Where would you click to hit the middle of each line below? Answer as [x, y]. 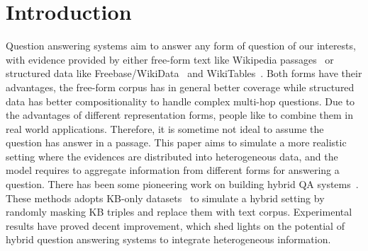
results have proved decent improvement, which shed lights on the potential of [175, 225]
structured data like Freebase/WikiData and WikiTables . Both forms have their [184, 73]
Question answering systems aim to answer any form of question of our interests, [181, 46]
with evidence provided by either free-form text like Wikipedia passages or [170, 59]
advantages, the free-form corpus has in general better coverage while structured [180, 87]
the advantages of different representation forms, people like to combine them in [179, 115]
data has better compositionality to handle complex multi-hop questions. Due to [180, 101]
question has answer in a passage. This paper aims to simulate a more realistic [176, 142]
